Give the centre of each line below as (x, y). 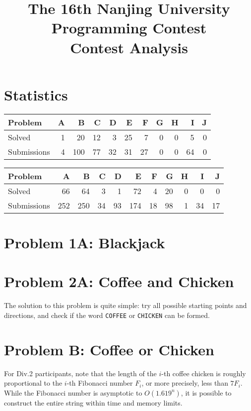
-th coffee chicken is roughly (204, 373)
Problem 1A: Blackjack (85, 242)
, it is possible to (206, 392)
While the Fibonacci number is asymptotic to (73, 392)
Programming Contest (129, 28)
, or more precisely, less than (185, 383)
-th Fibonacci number (100, 383)
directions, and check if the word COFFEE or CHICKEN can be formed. (107, 315)
